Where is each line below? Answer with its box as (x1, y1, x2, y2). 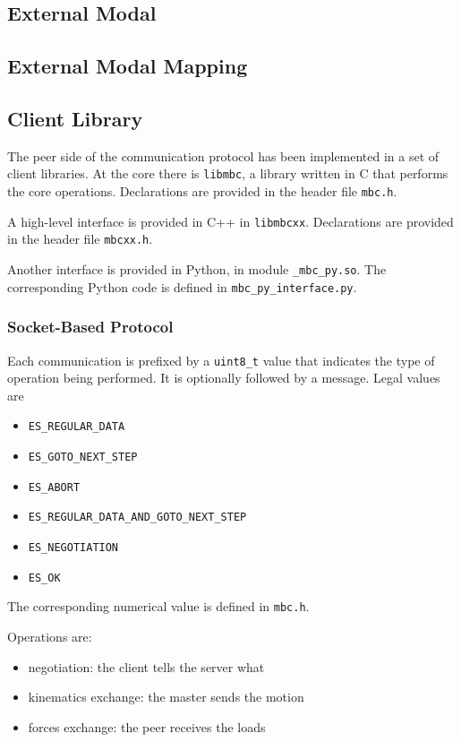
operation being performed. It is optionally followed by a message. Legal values (7, 368, 440, 387)
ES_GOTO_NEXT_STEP (28, 451, 138, 464)
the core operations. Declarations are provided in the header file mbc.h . (7, 182, 397, 201)
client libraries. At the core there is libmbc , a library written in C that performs (7, 164, 448, 183)
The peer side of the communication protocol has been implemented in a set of (7, 146, 440, 165)
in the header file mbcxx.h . (7, 229, 153, 248)
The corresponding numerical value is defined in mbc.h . (7, 597, 310, 616)
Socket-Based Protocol (7, 315, 174, 338)
